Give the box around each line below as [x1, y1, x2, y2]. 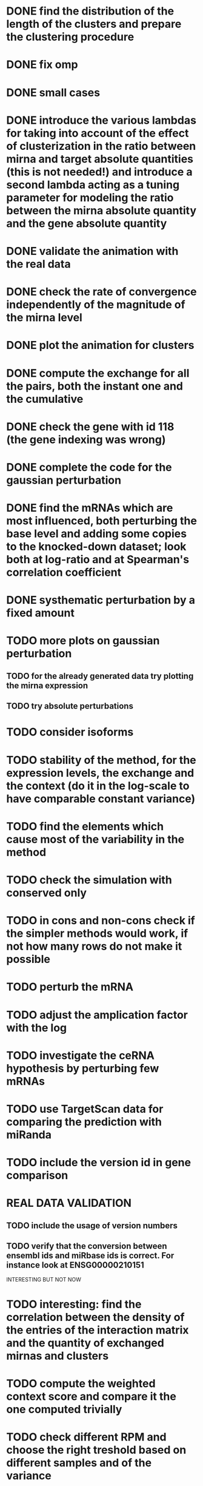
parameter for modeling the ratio [6, 191, 174, 204]
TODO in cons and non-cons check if [6, 914, 195, 928]
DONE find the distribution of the [6, 4, 175, 18]
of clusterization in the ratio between [6, 139, 196, 153]
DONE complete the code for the [6, 460, 173, 474]
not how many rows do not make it [6, 939, 182, 953]
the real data [6, 257, 71, 271]
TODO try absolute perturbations [6, 701, 133, 711]
